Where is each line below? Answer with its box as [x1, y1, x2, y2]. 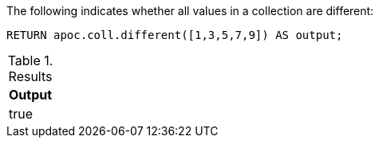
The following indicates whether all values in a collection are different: [6, 4, 374, 18]
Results [8, 68, 53, 84]
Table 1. [7, 53, 53, 68]
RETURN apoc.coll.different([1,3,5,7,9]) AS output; [6, 29, 343, 41]
